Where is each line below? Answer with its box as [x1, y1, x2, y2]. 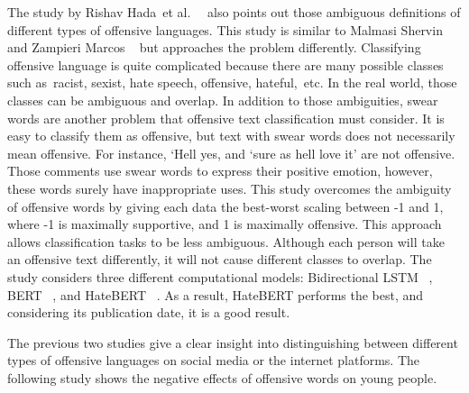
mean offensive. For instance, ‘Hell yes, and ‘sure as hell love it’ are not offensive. [7, 143, 455, 162]
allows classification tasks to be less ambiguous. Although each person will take [7, 232, 445, 251]
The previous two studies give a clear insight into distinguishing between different [7, 333, 458, 352]
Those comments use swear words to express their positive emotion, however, [7, 161, 433, 180]
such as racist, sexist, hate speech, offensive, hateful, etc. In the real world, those [7, 73, 457, 92]
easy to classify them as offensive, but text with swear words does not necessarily [7, 126, 455, 145]
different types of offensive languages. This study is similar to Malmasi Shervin [7, 20, 443, 39]
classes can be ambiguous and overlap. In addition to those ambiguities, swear [7, 90, 438, 109]
